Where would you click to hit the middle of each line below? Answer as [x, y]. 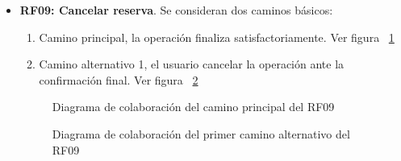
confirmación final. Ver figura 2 [119, 79]
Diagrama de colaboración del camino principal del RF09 [193, 107]
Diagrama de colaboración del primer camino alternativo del [201, 133]
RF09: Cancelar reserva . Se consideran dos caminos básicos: [176, 10]
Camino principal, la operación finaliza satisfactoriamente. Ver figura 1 [217, 37]
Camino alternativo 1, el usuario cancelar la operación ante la [192, 64]
